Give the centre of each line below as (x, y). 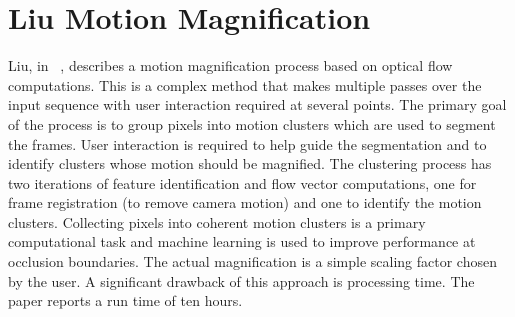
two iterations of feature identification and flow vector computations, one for (242, 182)
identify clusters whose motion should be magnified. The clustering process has (250, 163)
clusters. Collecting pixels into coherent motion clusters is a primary (217, 221)
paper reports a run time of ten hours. (125, 300)
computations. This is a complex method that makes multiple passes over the (245, 84)
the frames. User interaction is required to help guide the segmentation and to (247, 143)
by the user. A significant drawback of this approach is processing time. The (241, 280)
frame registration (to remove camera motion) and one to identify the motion (245, 202)
